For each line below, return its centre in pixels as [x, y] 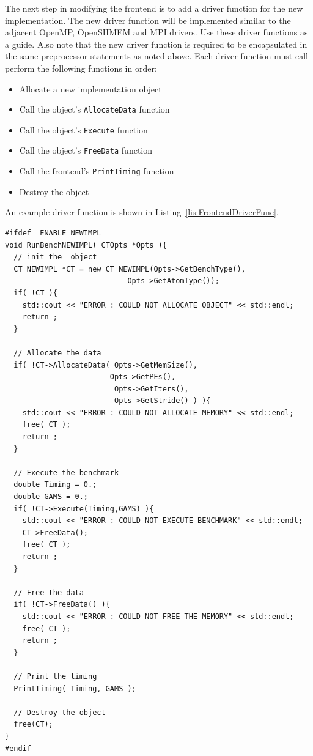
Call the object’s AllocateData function [94, 109]
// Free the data [49, 592]
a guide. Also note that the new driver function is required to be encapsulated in [156, 44]
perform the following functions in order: [81, 68]
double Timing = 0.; [55, 485]
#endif [18, 748]
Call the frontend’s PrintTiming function [97, 171]
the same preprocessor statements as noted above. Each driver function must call [156, 56]
